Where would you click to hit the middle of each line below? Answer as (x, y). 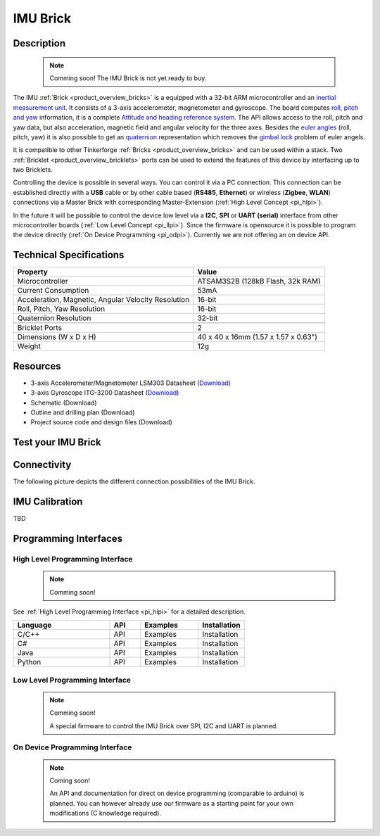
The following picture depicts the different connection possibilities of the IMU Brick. (134, 481)
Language (34, 625)
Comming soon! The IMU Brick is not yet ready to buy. (128, 78)
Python (29, 662)
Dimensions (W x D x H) (57, 337)
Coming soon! (70, 780)
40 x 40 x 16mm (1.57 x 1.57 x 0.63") (258, 337)
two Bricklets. (33, 170)
